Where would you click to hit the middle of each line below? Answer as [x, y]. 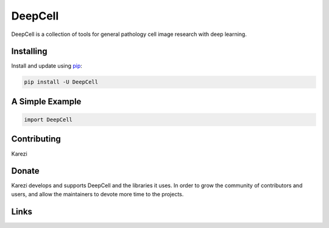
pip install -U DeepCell [61, 82]
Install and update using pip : [47, 66]
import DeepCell [48, 120]
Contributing [36, 139]
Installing [30, 52]
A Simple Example [46, 102]
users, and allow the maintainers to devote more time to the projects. [97, 194]
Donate [25, 171]
